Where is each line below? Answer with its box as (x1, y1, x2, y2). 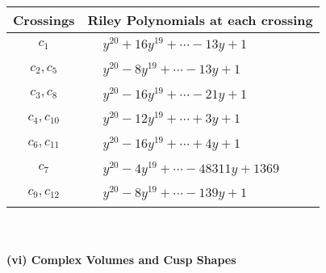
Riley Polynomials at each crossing (87, 10, 313, 29)
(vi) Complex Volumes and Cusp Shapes (6, 250, 236, 267)
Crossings (13, 10, 75, 29)
